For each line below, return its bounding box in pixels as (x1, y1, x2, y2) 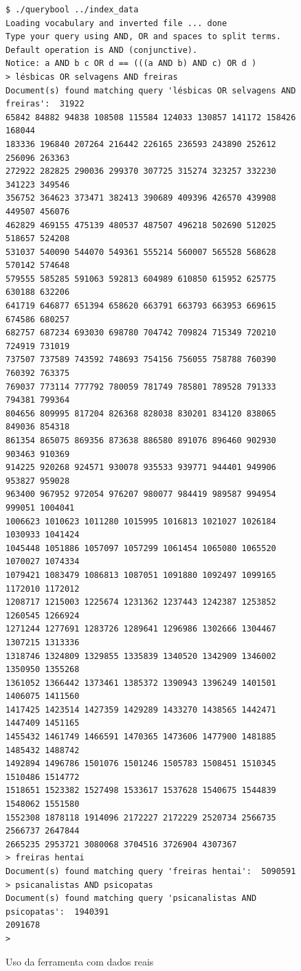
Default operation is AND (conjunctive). (5, 45, 198, 55)
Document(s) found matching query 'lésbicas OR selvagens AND (5, 85, 296, 96)
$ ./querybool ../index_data (5, 5, 139, 14)
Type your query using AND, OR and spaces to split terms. (5, 32, 281, 42)
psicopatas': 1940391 (5, 906, 109, 917)
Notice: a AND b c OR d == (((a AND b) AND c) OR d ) (5, 58, 257, 69)
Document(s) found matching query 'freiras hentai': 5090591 (5, 867, 296, 876)
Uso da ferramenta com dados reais (5, 954, 154, 968)
